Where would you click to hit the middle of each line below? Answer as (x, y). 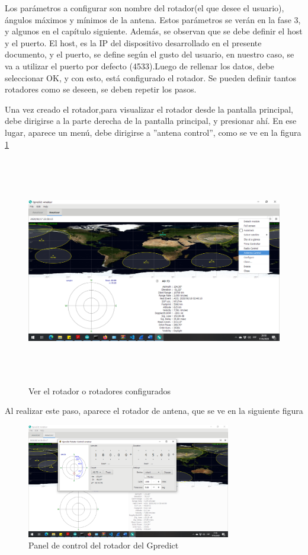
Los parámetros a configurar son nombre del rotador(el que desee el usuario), (145, 8)
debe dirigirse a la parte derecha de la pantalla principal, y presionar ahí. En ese (151, 121)
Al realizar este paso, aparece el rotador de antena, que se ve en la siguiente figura (154, 411)
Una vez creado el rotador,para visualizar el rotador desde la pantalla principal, (149, 109)
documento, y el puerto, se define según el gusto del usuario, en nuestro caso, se (150, 54)
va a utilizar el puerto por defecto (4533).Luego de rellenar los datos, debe (139, 66)
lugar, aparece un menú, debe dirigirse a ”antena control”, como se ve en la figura (153, 132)
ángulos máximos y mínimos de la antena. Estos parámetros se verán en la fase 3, (153, 19)
